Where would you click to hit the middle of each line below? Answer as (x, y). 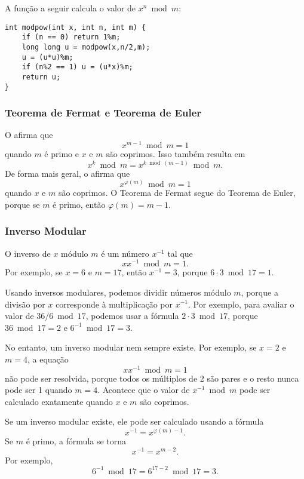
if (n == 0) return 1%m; (71, 37)
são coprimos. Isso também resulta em (176, 154)
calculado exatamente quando (59, 401)
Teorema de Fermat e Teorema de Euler (103, 113)
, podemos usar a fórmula (132, 316)
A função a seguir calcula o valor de (70, 8)
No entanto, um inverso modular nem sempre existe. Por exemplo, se (131, 347)
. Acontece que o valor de (144, 390)
